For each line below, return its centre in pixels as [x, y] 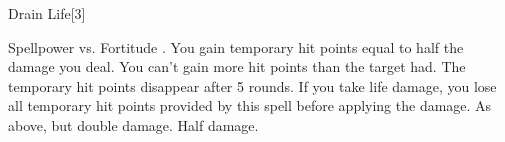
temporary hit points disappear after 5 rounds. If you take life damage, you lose [252, 85]
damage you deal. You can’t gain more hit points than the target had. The [237, 66]
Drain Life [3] [47, 13]
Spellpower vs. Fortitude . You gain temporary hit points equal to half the [236, 46]
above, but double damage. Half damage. [133, 124]
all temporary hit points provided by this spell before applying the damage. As [250, 105]
